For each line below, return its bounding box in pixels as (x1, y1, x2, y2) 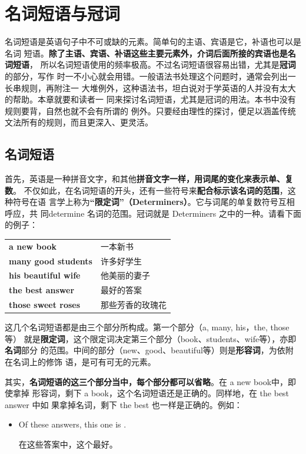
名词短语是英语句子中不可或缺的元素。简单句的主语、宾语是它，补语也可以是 (5, 35, 301, 48)
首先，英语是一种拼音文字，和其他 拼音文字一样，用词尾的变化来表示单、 (5, 173, 285, 185)
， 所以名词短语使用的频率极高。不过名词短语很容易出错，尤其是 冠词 (29, 58, 296, 71)
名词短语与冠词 (5, 1, 121, 25)
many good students (9, 254, 92, 267)
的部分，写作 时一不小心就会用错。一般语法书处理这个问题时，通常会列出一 (5, 69, 296, 82)
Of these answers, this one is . (18, 418, 127, 430)
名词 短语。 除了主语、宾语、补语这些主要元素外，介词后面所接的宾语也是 (5, 47, 288, 59)
